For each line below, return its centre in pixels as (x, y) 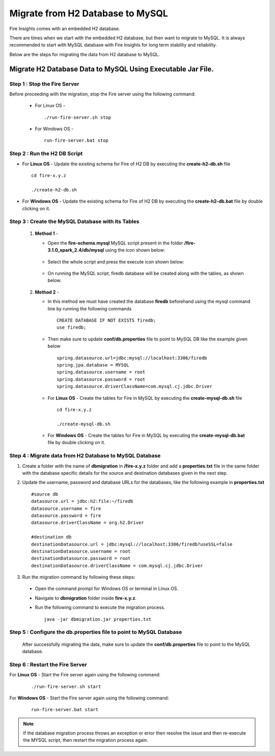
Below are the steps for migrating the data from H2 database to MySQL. (85, 54)
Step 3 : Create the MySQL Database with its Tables (74, 222)
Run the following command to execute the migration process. (100, 607)
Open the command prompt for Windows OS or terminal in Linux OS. (107, 589)
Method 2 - (47, 292)
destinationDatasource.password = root (81, 558)
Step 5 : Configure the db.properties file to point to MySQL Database (96, 632)
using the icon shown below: (135, 250)
